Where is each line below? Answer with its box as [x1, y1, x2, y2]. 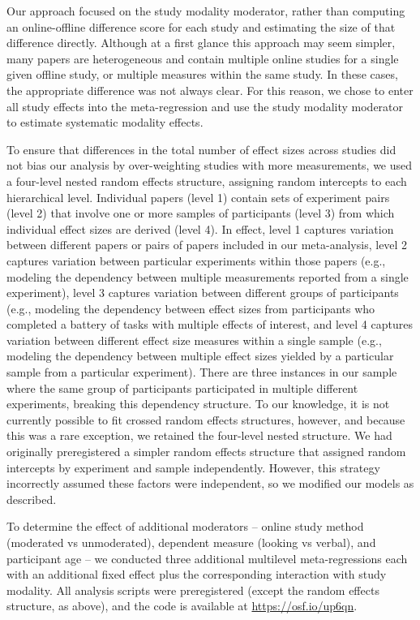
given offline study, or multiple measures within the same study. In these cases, [6, 66, 398, 83]
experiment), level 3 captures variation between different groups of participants [6, 284, 399, 301]
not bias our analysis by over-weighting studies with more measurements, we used [6, 157, 413, 174]
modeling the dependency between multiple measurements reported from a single [6, 268, 409, 285]
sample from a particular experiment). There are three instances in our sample [6, 364, 397, 381]
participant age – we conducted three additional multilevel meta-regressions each [6, 549, 408, 566]
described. [6, 490, 57, 507]
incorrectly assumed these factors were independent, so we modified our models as [6, 475, 414, 492]
